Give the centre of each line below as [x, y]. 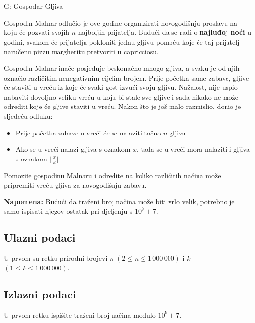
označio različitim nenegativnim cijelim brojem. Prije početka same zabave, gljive [127, 77]
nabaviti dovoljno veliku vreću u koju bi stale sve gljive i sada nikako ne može [121, 96]
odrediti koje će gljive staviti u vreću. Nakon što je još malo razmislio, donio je [123, 106]
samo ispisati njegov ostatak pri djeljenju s [68, 211]
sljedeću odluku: [28, 116]
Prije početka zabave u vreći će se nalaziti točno [88, 132]
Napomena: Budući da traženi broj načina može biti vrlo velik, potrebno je [119, 201]
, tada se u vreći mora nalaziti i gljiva [193, 149]
